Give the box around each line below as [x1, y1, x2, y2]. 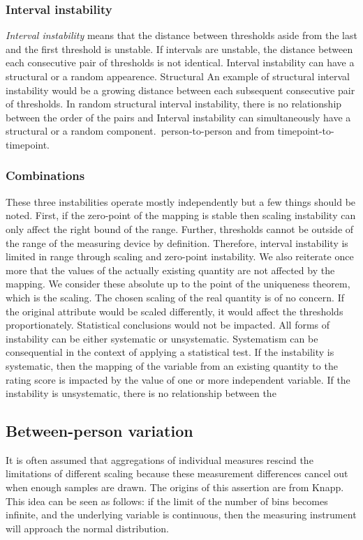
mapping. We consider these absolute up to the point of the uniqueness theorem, [6, 276, 350, 291]
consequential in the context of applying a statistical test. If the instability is [6, 345, 334, 359]
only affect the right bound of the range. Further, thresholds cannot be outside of [6, 221, 354, 236]
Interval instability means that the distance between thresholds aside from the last [6, 28, 357, 43]
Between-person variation [6, 420, 193, 442]
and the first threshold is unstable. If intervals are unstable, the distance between [6, 41, 353, 56]
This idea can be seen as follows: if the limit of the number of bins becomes [6, 493, 328, 508]
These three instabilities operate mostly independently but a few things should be [6, 194, 356, 209]
